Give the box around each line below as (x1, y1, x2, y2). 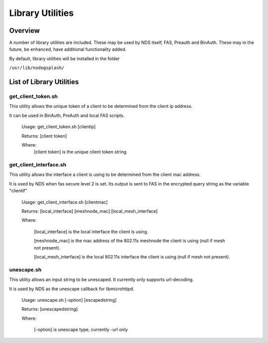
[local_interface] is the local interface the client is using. (34, 229, 148, 235)
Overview (9, 26, 40, 35)
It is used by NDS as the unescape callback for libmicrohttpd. (9, 286, 134, 292)
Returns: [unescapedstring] (21, 306, 78, 312)
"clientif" (9, 188, 27, 194)
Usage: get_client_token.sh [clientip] (21, 124, 96, 130)
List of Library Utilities (9, 78, 79, 86)
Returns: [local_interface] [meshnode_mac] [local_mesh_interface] (21, 208, 158, 214)
